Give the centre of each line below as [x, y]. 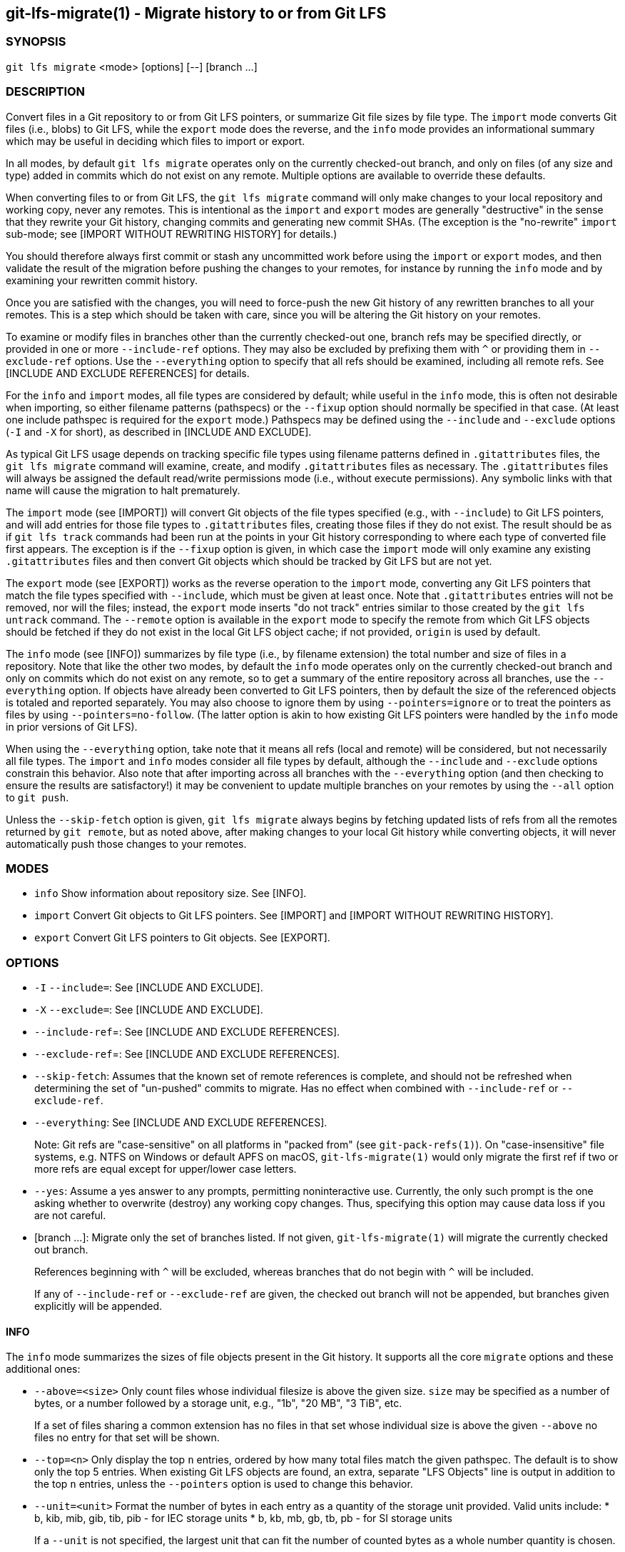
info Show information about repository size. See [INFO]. [171, 893]
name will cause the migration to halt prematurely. [123, 490]
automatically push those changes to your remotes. [126, 843]
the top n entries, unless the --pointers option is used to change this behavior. [224, 1484]
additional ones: [43, 1369]
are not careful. [70, 1216]
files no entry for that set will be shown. [127, 1438]
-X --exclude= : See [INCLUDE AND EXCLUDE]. [149, 1010]
